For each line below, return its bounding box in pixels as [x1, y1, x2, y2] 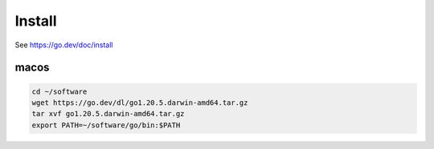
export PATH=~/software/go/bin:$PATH [31, 120, 181, 130]
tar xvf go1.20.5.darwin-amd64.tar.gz [31, 109, 185, 119]
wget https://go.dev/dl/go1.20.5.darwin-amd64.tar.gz [31, 98, 248, 107]
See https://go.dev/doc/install [14, 40, 113, 50]
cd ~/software [31, 87, 88, 96]
